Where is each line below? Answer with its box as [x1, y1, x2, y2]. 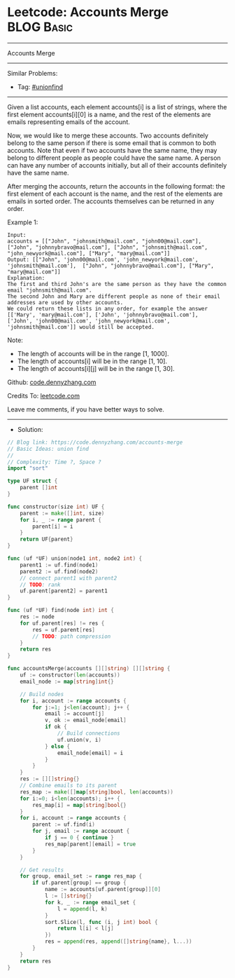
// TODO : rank [20, 581, 61, 588]
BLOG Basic [7, 19, 73, 35]
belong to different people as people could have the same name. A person [7, 154, 222, 162]
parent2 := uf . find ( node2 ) [20, 568, 99, 575]
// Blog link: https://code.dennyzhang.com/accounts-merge [7, 439, 183, 446]
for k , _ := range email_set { [44, 899, 136, 906]
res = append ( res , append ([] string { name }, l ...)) [44, 938, 192, 945]
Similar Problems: [7, 69, 58, 77]
